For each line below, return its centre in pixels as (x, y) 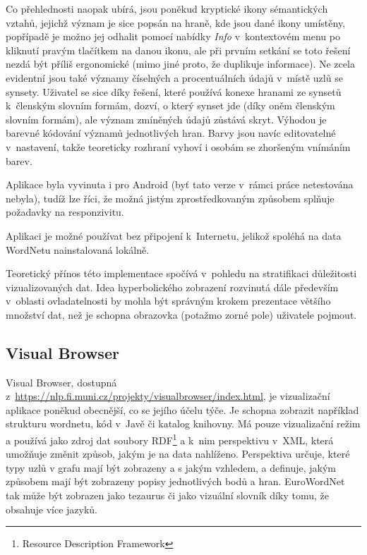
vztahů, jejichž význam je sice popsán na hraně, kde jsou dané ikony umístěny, (176, 22)
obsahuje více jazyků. (52, 509)
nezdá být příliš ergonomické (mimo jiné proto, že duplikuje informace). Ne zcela (180, 64)
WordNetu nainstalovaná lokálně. (78, 249)
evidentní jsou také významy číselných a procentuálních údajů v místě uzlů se (174, 77)
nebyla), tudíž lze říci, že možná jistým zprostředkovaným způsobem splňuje (170, 198)
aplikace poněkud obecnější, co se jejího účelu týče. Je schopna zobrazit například (182, 409)
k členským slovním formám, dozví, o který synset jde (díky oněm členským (170, 105)
